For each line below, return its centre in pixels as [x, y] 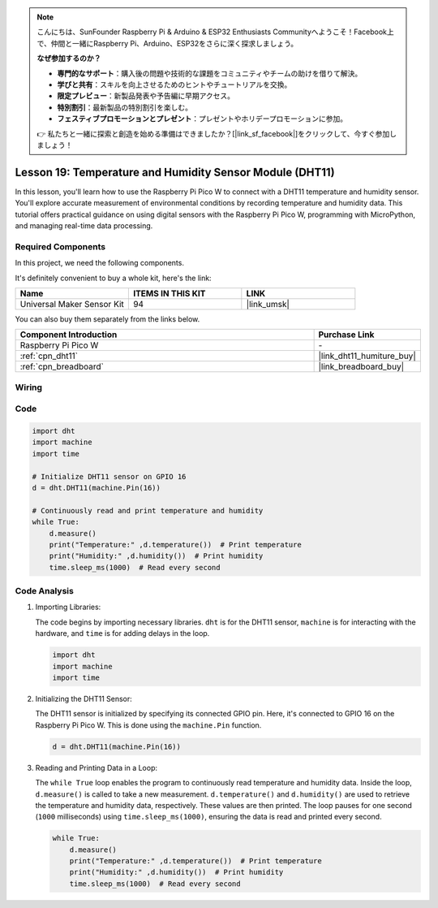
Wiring [29, 387]
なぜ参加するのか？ [69, 58]
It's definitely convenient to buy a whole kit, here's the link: [113, 278]
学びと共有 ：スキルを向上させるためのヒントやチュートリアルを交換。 [174, 84]
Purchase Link [346, 335]
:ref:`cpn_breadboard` [62, 367]
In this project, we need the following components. [99, 263]
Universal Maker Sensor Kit [72, 304]
